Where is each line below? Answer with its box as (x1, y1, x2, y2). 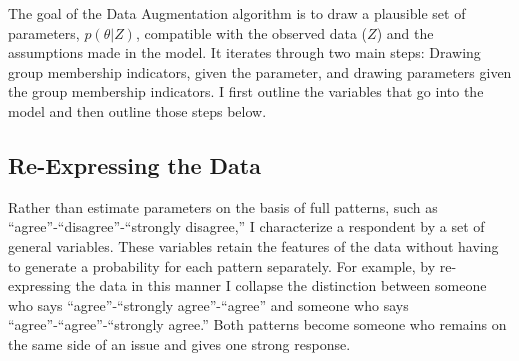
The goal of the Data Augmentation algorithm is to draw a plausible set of (8, 3, 466, 23)
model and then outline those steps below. (8, 100, 267, 121)
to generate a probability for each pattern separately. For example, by (8, 255, 436, 276)
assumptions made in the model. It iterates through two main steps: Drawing (8, 42, 481, 63)
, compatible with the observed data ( (135, 22, 368, 43)
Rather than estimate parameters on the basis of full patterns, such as (8, 196, 438, 217)
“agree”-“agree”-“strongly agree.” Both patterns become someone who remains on (8, 314, 507, 335)
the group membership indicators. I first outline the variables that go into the (8, 81, 484, 102)
